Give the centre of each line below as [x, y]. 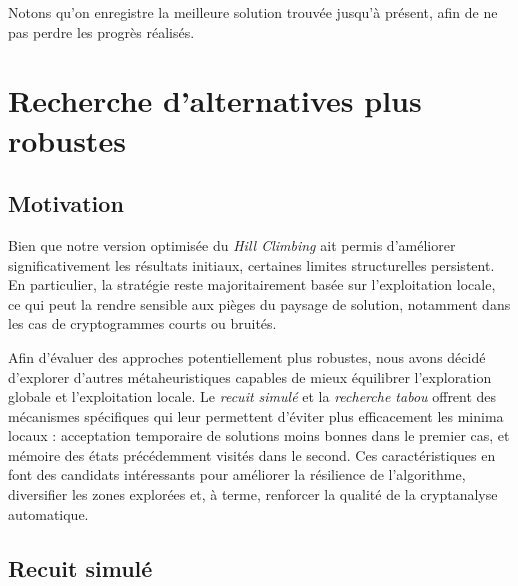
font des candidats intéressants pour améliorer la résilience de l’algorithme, [237, 474]
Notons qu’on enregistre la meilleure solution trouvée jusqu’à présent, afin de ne [253, 12]
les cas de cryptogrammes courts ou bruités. [142, 323]
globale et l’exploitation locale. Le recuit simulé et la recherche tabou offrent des [252, 396]
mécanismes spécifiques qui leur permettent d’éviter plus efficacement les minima [256, 415]
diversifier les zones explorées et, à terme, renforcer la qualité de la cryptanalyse [253, 494]
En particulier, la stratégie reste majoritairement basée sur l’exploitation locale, [252, 284]
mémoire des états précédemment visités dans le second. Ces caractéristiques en [252, 454]
